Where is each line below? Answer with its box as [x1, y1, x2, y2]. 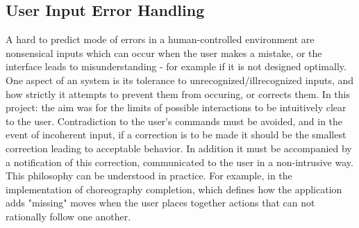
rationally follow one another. [6, 209, 131, 223]
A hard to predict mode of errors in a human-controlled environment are [6, 32, 315, 47]
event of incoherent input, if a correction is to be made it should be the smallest [6, 127, 347, 142]
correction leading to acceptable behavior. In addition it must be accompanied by [6, 140, 352, 155]
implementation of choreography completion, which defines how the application [6, 181, 342, 196]
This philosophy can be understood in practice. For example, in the [6, 168, 292, 183]
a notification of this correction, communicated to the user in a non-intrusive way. [6, 154, 353, 169]
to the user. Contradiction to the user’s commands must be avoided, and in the [6, 113, 343, 128]
